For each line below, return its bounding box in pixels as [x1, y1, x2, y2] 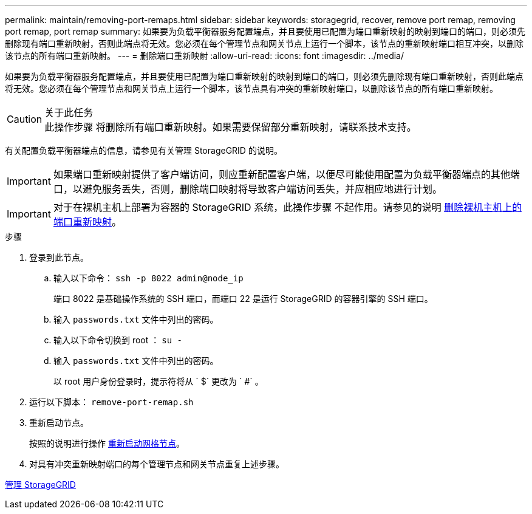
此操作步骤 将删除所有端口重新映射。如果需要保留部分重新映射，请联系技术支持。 [44, 121, 417, 133]
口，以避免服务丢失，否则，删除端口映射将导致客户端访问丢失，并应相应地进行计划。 [53, 183, 442, 195]
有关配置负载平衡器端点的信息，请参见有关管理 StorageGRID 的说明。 [5, 145, 282, 156]
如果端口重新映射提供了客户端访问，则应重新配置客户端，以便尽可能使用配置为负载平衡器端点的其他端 [53, 168, 520, 180]
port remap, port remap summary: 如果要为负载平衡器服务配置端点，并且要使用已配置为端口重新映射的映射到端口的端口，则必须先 [5, 26, 526, 36]
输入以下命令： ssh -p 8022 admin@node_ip [53, 273, 244, 283]
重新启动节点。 [29, 417, 89, 428]
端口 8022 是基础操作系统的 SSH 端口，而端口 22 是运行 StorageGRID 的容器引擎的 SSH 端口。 [53, 293, 433, 304]
